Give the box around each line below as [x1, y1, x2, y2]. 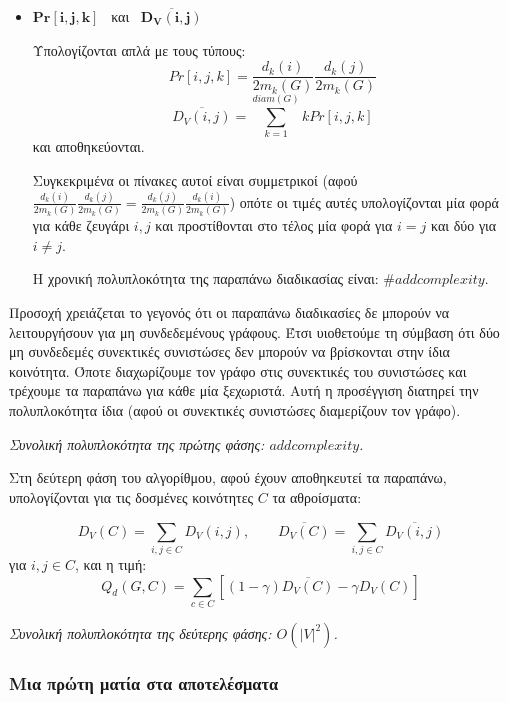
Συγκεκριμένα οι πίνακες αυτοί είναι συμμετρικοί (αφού [32, 170, 358, 191]
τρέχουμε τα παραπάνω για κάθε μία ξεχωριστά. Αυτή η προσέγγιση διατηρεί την [9, 380, 479, 401]
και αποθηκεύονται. [32, 136, 145, 157]
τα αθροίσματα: [272, 486, 362, 507]
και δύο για [431, 215, 497, 236]
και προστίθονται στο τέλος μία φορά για [155, 215, 393, 236]
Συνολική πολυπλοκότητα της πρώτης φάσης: [9, 433, 265, 454]
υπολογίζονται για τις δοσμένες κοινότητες [9, 486, 254, 507]
